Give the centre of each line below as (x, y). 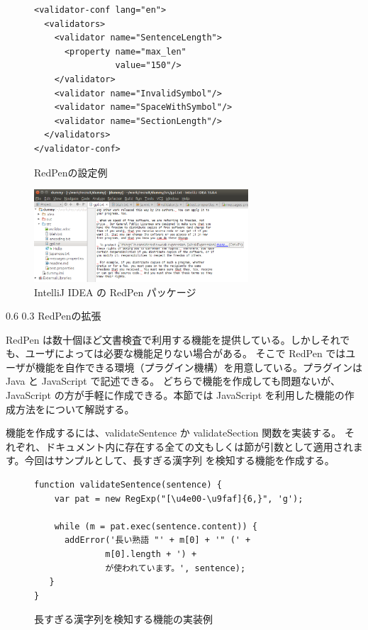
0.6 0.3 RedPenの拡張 (54, 316)
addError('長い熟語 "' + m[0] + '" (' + (157, 540)
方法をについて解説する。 (75, 409)
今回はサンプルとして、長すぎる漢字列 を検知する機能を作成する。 (179, 460)
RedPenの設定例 (71, 172)
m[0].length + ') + (151, 555)
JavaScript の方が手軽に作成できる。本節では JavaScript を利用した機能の (175, 395)
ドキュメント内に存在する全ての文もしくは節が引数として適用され (199, 446)
